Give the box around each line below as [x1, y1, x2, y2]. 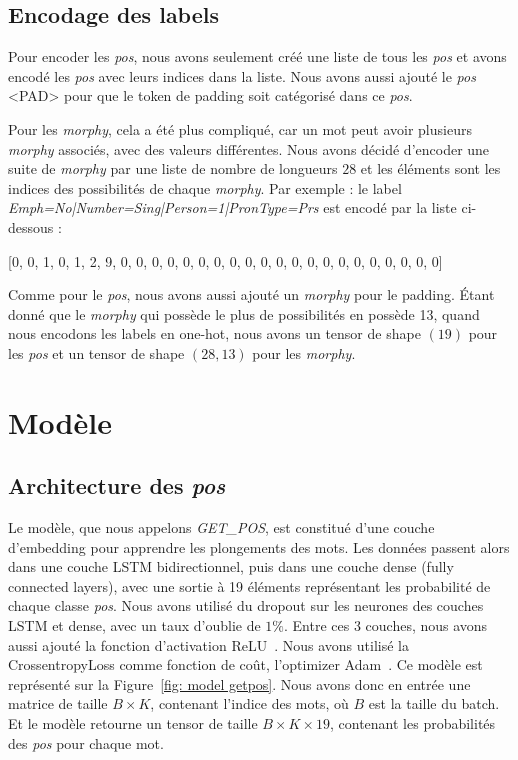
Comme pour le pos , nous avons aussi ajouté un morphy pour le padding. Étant [8, 284, 495, 305]
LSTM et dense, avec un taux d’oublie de [8, 615, 261, 636]
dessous [8, 216, 54, 237]
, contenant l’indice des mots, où [150, 693, 349, 714]
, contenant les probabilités [329, 713, 496, 734]
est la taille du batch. [368, 693, 500, 714]
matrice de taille [8, 693, 108, 714]
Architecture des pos [8, 470, 226, 501]
